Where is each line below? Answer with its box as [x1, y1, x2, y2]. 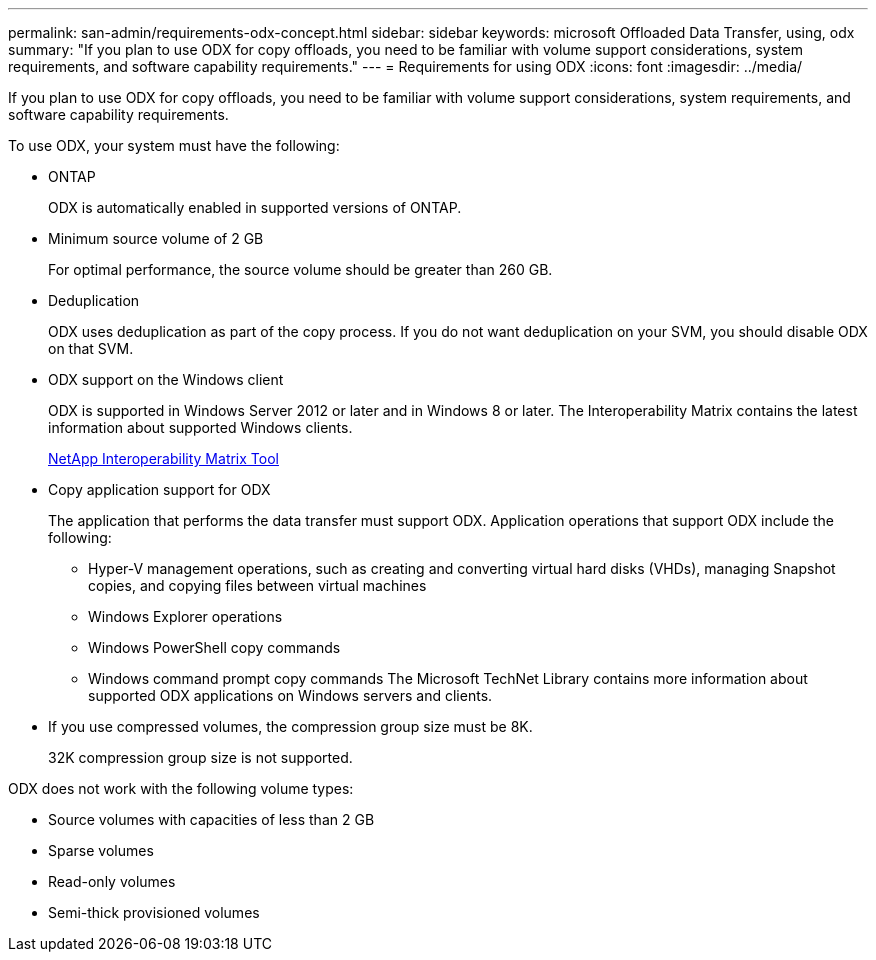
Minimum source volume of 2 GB [48, 230, 264, 247]
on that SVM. [48, 340, 134, 357]
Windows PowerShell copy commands [88, 639, 341, 656]
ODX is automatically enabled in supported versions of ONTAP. [48, 199, 462, 216]
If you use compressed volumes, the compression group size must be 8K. [48, 718, 533, 735]
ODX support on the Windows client [48, 371, 284, 388]
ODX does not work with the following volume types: [8, 780, 354, 797]
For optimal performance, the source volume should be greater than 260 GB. [48, 261, 553, 278]
